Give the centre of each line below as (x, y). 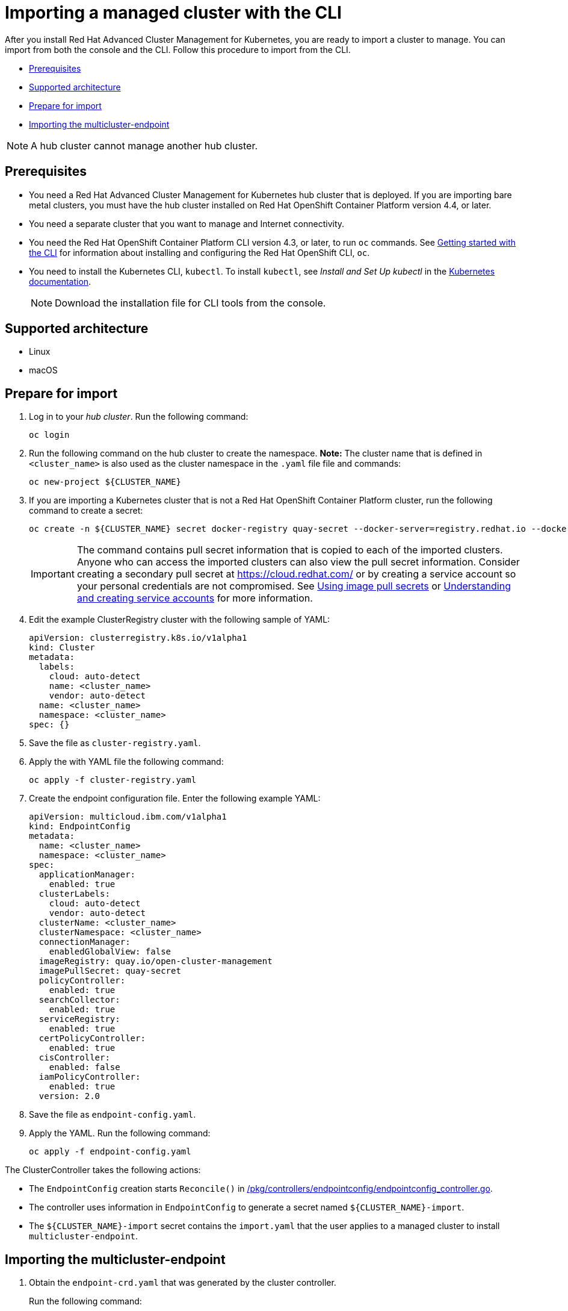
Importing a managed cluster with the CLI (173, 13)
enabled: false (85, 1067)
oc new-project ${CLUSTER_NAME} (105, 482)
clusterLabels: (74, 894)
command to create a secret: (86, 511)
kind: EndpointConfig (80, 827)
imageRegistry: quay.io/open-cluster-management (156, 961)
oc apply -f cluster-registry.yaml (113, 780)
